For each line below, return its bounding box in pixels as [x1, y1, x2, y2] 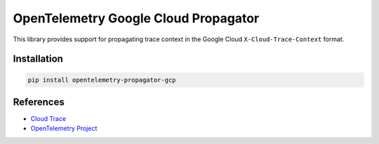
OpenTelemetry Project [30, 124, 98, 133]
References [13, 96, 65, 108]
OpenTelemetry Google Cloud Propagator [13, 10, 260, 26]
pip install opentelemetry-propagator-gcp [27, 75, 176, 84]
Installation [13, 53, 63, 65]
